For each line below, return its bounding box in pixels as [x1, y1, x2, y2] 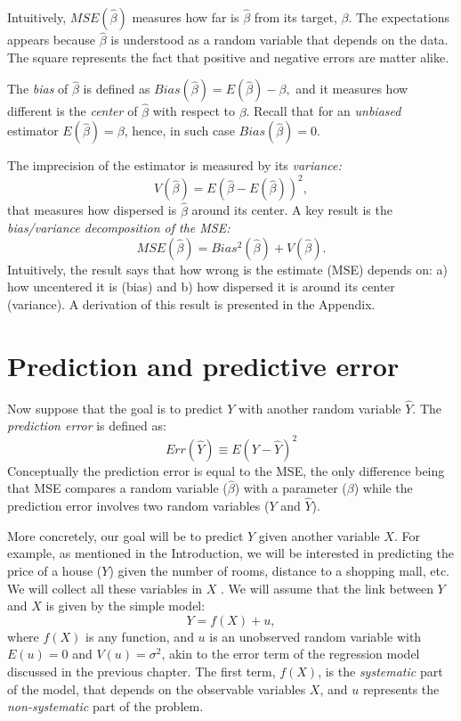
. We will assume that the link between [221, 578, 433, 597]
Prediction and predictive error [7, 347, 400, 383]
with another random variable [239, 398, 401, 417]
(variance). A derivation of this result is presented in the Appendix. [7, 294, 376, 313]
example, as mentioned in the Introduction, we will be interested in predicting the [7, 544, 454, 562]
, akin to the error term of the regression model [161, 644, 420, 663]
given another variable [258, 526, 380, 545]
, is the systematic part [318, 661, 443, 680]
